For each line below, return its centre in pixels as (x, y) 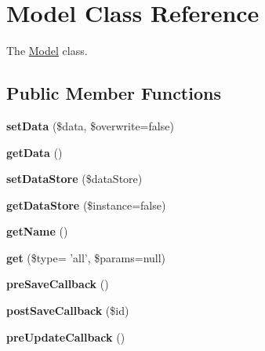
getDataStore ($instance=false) (86, 205)
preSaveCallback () (58, 284)
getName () (37, 231)
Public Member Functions (114, 93)
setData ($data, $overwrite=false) (90, 125)
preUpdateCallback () (66, 336)
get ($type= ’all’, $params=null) (86, 257)
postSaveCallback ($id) (68, 311)
